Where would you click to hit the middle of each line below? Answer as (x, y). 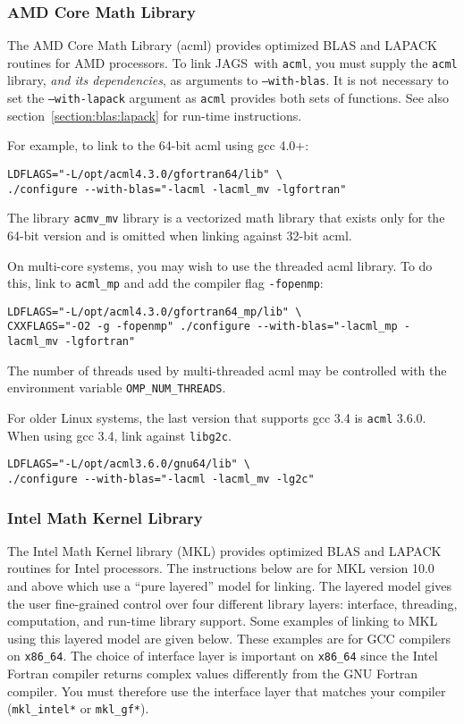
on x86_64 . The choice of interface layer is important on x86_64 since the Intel (223, 656)
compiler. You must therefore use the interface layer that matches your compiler (227, 690)
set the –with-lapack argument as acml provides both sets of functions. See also (228, 98)
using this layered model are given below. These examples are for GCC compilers (229, 638)
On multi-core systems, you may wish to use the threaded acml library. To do (220, 265)
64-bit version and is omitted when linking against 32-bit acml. (180, 235)
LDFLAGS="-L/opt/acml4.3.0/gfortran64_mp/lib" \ (155, 311)
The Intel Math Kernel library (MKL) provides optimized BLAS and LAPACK (224, 550)
